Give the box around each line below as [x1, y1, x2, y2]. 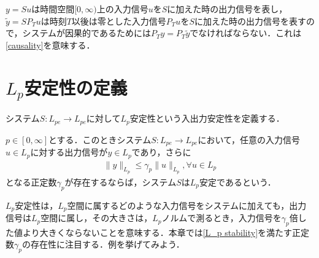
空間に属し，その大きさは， [40, 211, 153, 224]
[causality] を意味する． [6, 38, 95, 51]
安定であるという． [199, 175, 276, 188]
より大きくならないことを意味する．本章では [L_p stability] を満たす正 [22, 225, 301, 238]
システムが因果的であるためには [22, 26, 151, 39]
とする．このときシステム [48, 133, 152, 146]
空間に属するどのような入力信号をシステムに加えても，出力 [67, 198, 307, 211]
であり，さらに [131, 146, 191, 158]
